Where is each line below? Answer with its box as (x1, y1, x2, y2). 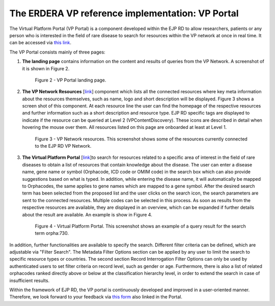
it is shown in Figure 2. (22, 65, 70, 71)
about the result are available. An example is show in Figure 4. (22, 211, 152, 217)
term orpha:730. (35, 230, 69, 236)
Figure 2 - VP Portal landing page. (35, 77, 106, 83)
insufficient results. (9, 277, 50, 284)
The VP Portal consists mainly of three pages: (9, 49, 105, 55)
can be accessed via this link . (9, 40, 71, 46)
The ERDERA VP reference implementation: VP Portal (9, 8, 239, 19)
